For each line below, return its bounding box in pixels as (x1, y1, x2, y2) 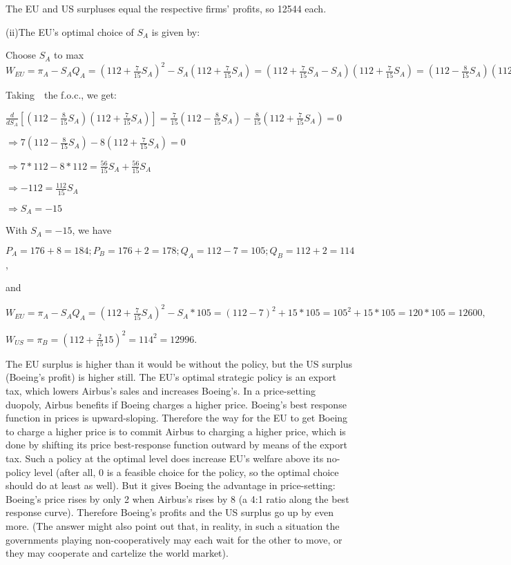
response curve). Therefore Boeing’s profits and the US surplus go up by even (6, 505, 334, 519)
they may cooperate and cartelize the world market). (6, 546, 229, 560)
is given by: (151, 24, 200, 39)
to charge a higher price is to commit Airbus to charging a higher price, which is (6, 424, 346, 438)
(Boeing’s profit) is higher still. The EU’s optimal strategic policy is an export (6, 370, 336, 384)
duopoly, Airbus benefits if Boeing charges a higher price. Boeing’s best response (6, 397, 347, 411)
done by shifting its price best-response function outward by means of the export (6, 437, 347, 452)
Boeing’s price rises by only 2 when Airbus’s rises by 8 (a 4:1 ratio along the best (6, 491, 349, 506)
